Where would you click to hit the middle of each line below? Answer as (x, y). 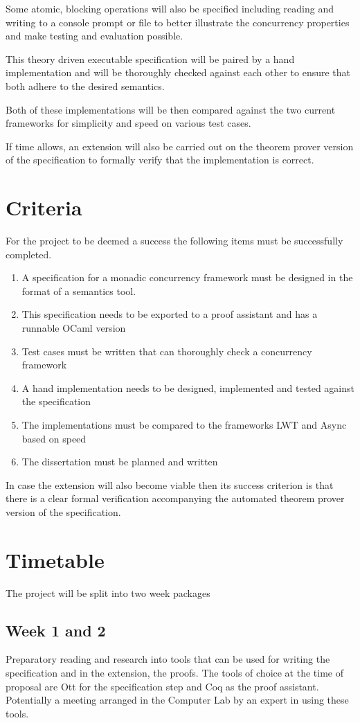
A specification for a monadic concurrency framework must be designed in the (187, 277)
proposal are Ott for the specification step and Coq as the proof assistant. (162, 686)
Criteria (44, 207)
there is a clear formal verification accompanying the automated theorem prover (175, 498)
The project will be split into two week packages (108, 592)
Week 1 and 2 (56, 630)
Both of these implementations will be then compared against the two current (171, 109)
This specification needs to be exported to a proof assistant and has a (170, 314)
